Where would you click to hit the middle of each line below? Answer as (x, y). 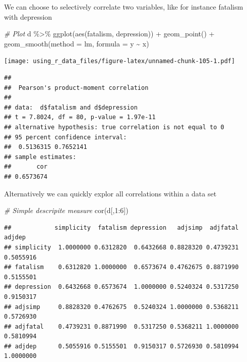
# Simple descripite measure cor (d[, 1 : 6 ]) (66, 210)
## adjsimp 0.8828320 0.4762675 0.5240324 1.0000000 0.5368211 (121, 307)
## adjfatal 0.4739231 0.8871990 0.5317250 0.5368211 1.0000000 (121, 326)
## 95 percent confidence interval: (66, 137)
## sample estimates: (40, 157)
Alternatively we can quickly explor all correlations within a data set (110, 193)
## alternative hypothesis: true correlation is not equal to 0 (114, 127)
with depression (28, 16)
